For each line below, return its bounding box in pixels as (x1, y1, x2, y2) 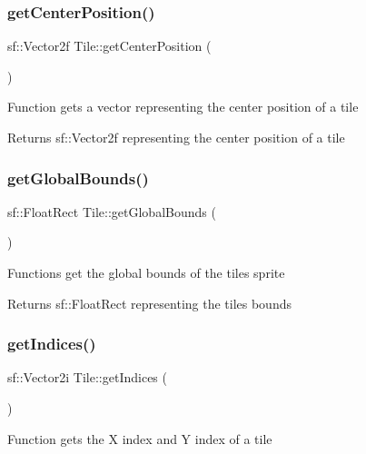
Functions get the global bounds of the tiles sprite (7, 263, 285, 281)
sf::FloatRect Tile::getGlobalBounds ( (7, 202, 216, 221)
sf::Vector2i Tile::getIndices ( (7, 368, 167, 387)
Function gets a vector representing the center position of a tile (7, 97, 359, 116)
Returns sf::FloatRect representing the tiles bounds (7, 293, 292, 312)
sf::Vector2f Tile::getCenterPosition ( (7, 36, 212, 55)
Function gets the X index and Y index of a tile (7, 429, 272, 448)
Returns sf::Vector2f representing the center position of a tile (7, 128, 345, 146)
